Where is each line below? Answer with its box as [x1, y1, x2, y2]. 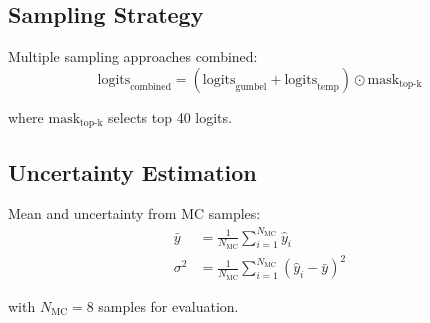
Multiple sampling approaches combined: [8, 46, 258, 67]
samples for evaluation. [98, 295, 239, 316]
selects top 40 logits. [108, 106, 232, 127]
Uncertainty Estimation [8, 156, 257, 187]
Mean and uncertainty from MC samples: [8, 203, 261, 224]
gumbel [235, 81, 267, 92]
